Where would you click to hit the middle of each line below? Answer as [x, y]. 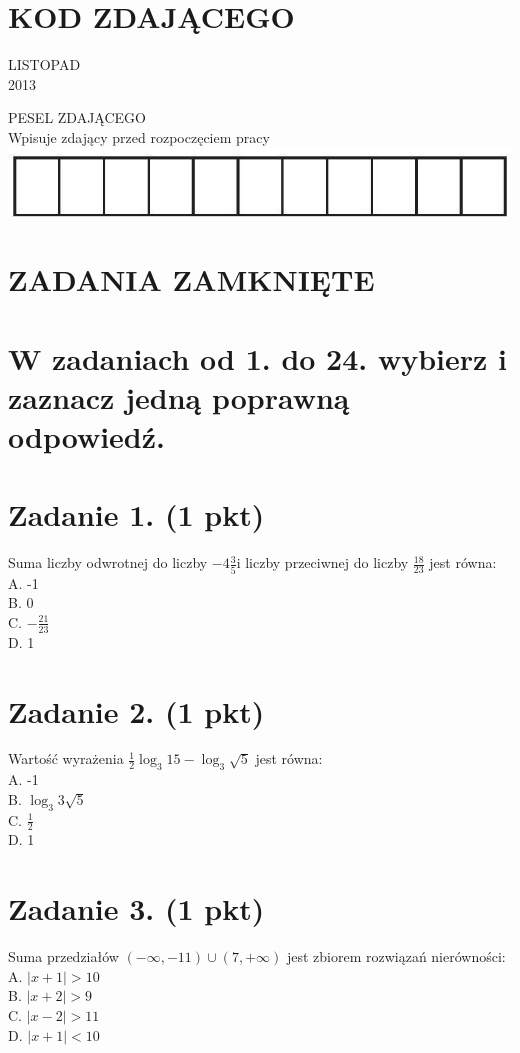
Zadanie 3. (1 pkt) [136, 908]
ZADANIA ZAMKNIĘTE [191, 279]
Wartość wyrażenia [66, 758]
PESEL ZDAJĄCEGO [77, 117]
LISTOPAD [44, 64]
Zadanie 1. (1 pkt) [136, 514]
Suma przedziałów [63, 956]
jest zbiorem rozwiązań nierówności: [396, 956]
